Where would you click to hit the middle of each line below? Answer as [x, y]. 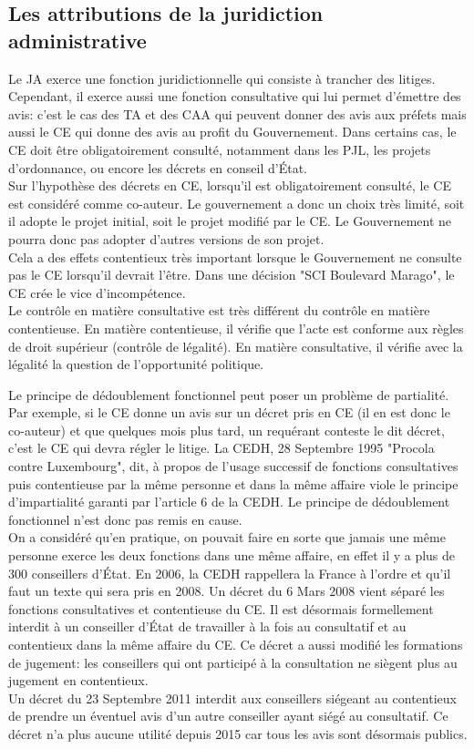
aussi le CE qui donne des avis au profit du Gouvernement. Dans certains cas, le [232, 132]
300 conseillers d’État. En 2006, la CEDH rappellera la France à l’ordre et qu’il [230, 573]
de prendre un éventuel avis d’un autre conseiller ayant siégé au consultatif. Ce [228, 716]
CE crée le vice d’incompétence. [97, 292]
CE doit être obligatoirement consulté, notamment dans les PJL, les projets [220, 149]
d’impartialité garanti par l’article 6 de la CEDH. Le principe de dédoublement [229, 502]
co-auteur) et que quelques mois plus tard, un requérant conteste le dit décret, [227, 430]
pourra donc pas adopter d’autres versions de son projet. [166, 238]
